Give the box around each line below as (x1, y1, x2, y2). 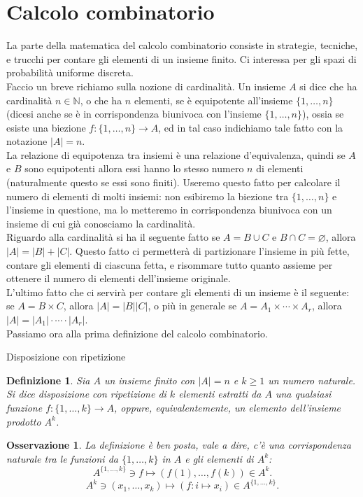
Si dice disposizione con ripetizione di (6, 386, 166, 401)
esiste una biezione (6, 120, 86, 134)
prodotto (6, 414, 41, 428)
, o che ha (80, 92, 122, 107)
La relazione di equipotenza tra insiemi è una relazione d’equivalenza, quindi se (6, 147, 346, 162)
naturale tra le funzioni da (6, 451, 118, 465)
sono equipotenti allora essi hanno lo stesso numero (24, 161, 244, 176)
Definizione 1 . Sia (6, 372, 90, 387)
